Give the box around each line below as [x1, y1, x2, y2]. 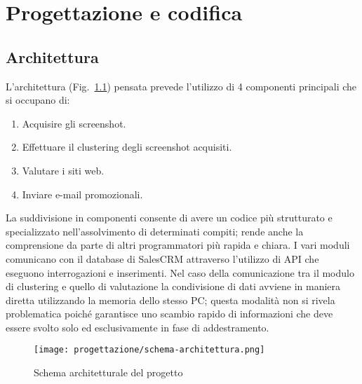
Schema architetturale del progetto [34, 365, 183, 380]
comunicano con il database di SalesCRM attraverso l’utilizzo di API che [6, 251, 319, 266]
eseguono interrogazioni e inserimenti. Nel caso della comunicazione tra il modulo [6, 265, 354, 280]
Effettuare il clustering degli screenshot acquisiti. [22, 139, 232, 154]
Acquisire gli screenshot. [22, 116, 126, 130]
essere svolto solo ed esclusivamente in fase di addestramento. [6, 320, 269, 334]
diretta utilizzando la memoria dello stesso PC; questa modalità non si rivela [6, 292, 335, 307]
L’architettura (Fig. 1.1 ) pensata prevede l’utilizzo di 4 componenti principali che [6, 78, 357, 93]
